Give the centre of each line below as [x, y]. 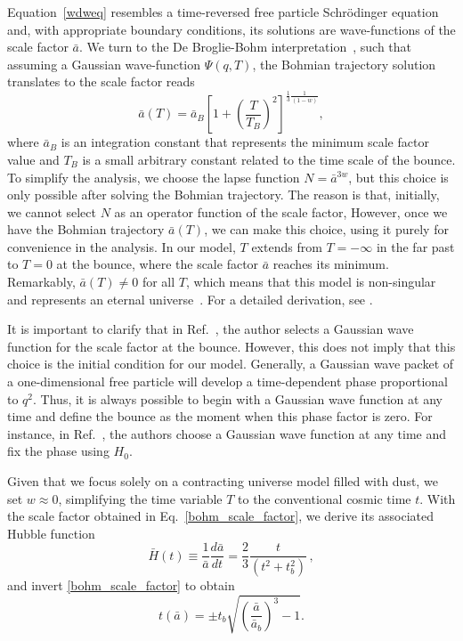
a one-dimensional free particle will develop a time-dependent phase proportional [227, 381]
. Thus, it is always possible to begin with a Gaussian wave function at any [238, 398]
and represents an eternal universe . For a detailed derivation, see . [190, 299]
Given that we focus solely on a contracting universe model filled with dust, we [223, 481]
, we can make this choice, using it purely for [326, 229]
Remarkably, [41, 282]
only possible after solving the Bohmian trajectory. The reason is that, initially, [223, 195]
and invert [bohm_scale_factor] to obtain [121, 585]
